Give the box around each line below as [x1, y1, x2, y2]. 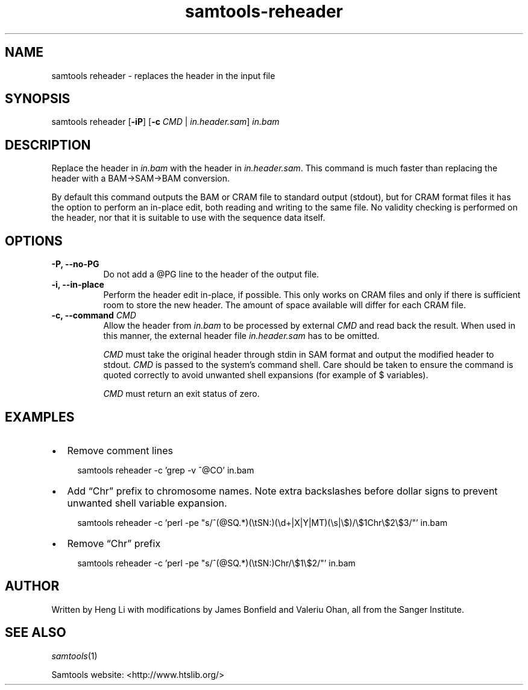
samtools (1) [51, 650, 98, 661]
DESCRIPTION [5, 137, 91, 153]
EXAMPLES [5, 409, 75, 425]
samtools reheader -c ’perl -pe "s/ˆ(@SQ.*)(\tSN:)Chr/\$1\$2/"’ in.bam [77, 557, 356, 568]
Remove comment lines [67, 444, 173, 457]
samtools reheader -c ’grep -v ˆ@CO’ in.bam [77, 464, 254, 475]
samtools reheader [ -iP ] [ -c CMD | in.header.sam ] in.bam [51, 116, 280, 127]
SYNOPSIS [5, 91, 71, 107]
